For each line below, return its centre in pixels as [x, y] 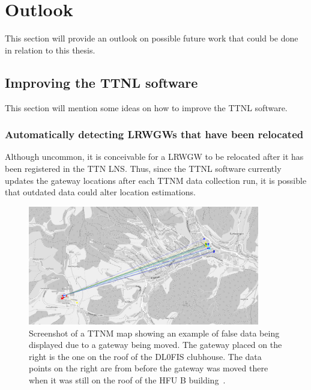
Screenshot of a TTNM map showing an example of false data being [154, 333]
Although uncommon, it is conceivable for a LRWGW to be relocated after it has [154, 157]
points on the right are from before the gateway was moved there [149, 368]
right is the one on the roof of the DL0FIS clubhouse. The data [145, 356]
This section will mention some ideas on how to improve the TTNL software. [146, 107]
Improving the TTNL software [101, 82]
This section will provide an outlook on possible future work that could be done [152, 38]
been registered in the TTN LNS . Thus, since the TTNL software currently [143, 168]
